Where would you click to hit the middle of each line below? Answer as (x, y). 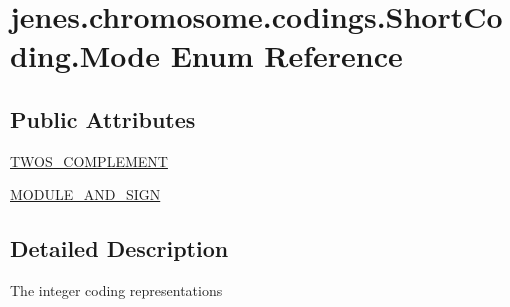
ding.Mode (85, 55)
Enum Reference (286, 55)
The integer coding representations (116, 290)
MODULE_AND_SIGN (85, 194)
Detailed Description (119, 248)
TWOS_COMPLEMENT (89, 160)
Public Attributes (103, 118)
